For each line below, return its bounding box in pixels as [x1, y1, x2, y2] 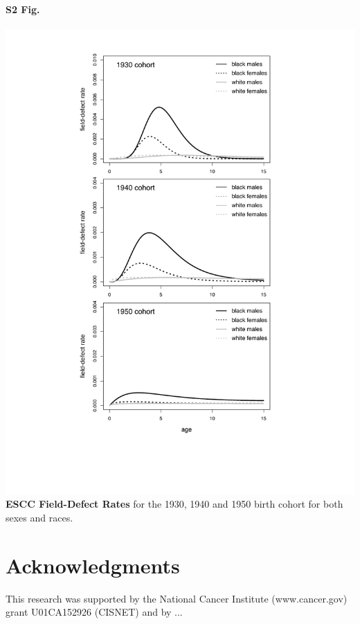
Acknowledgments [6, 551, 180, 579]
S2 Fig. [6, 1, 40, 16]
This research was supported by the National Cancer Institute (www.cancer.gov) [6, 591, 348, 605]
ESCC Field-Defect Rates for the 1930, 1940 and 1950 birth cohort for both [6, 497, 343, 511]
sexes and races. [6, 510, 73, 524]
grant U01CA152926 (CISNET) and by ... [6, 605, 183, 619]
